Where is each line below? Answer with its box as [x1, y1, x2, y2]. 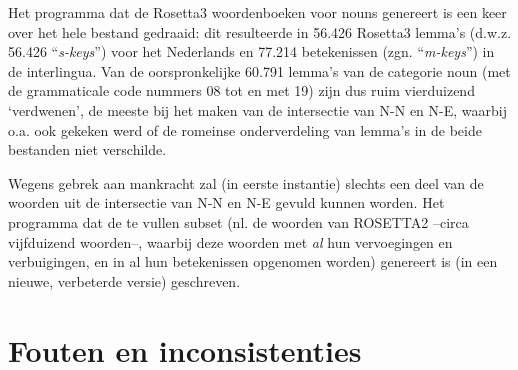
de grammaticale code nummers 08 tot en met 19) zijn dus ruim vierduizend [8, 80, 475, 101]
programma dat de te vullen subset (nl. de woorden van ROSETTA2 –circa [8, 211, 469, 232]
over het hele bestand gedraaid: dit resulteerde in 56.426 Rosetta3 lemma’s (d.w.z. [8, 21, 512, 42]
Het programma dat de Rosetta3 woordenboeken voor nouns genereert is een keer [8, 2, 507, 22]
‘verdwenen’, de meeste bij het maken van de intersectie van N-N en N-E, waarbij [8, 99, 507, 120]
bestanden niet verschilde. [8, 139, 167, 160]
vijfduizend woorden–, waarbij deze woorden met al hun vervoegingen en [8, 231, 453, 252]
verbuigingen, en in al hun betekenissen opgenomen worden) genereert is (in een [8, 251, 498, 272]
